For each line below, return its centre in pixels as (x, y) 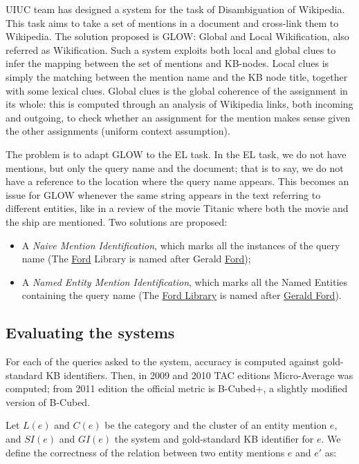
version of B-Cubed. (48, 402)
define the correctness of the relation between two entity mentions (145, 452)
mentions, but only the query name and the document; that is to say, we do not (175, 167)
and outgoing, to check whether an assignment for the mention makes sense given (178, 117)
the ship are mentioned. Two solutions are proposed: (117, 221)
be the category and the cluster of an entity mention (216, 425)
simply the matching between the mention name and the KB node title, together (177, 76)
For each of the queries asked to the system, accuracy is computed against (163, 361)
